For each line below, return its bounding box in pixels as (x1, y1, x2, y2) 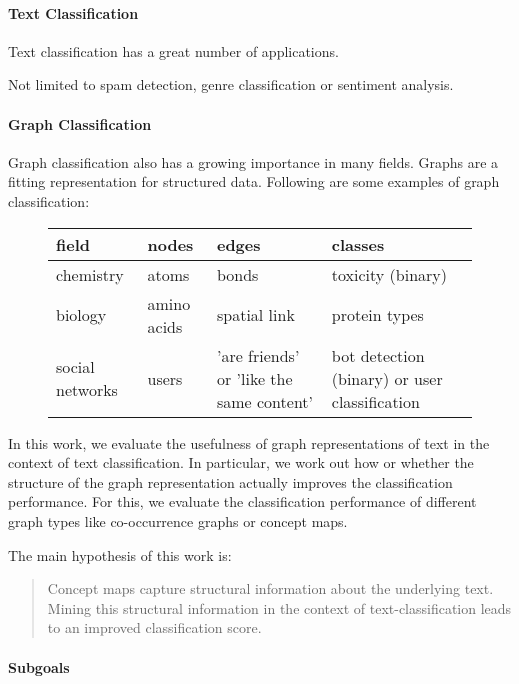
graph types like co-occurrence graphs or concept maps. (8, 510, 348, 531)
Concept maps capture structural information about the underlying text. (47, 578, 494, 599)
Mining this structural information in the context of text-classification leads (47, 597, 512, 618)
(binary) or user (331, 366, 443, 390)
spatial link (216, 303, 295, 327)
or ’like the (216, 366, 293, 390)
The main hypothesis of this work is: (8, 544, 232, 565)
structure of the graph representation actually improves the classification (8, 471, 453, 492)
